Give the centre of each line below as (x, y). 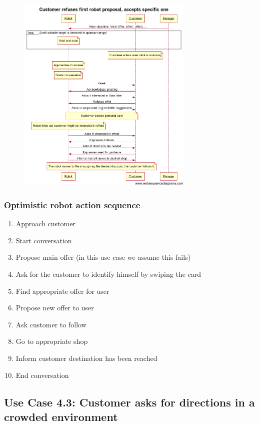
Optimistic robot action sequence (72, 204)
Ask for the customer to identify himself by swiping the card (108, 274)
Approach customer (45, 224)
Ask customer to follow (51, 324)
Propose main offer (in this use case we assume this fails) (103, 257)
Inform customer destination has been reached (86, 358)
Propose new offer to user (55, 308)
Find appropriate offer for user (62, 291)
